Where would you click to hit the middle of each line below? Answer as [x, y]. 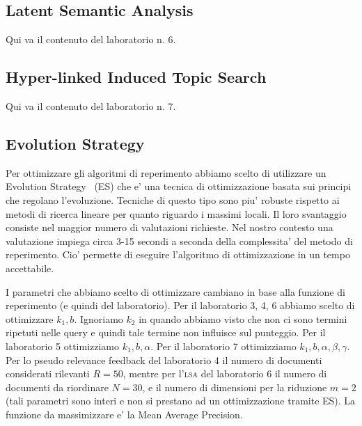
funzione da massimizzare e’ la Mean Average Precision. [124, 414]
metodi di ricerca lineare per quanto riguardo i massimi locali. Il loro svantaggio [176, 213]
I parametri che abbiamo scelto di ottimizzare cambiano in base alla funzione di [175, 291]
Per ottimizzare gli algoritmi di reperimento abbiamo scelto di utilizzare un [166, 172]
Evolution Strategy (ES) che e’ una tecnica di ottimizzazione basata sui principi [179, 186]
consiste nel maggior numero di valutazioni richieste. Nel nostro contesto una [170, 227]
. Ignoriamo [99, 318]
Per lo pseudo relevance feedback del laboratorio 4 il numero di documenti [164, 360]
